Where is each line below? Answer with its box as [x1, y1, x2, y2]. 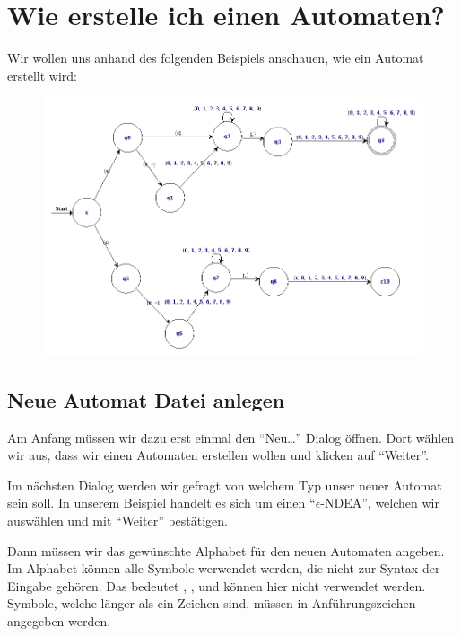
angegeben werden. [7, 612, 111, 630]
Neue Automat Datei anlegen [7, 385, 285, 413]
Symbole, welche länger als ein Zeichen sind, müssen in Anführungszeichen [7, 594, 416, 613]
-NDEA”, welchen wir [320, 493, 439, 512]
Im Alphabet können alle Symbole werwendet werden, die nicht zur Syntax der [7, 559, 440, 578]
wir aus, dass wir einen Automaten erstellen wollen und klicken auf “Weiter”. [7, 446, 429, 464]
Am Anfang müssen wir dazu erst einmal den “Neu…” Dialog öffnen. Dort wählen [7, 428, 455, 446]
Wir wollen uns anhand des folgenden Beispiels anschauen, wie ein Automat [7, 49, 424, 67]
